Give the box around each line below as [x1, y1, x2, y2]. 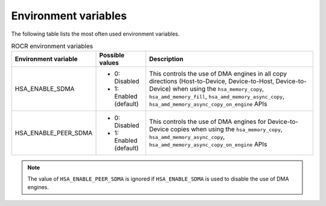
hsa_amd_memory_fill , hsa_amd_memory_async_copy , [149, 92, 285, 101]
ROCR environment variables [11, 42, 94, 51]
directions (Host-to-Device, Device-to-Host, [149, 77, 275, 86]
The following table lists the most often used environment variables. [11, 30, 180, 37]
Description [149, 55, 184, 63]
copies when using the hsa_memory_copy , [170, 125, 283, 134]
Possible [99, 51, 125, 60]
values [99, 59, 119, 67]
